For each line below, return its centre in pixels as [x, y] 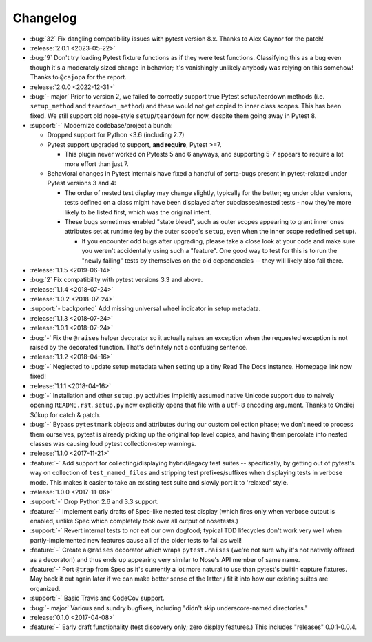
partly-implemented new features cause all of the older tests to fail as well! [136, 540]
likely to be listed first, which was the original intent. [138, 212]
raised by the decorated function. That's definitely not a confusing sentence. [139, 348]
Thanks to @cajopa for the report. [78, 77]
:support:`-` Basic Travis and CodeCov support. [97, 598]
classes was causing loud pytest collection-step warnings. [113, 443]
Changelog [45, 18]
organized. [45, 588]
